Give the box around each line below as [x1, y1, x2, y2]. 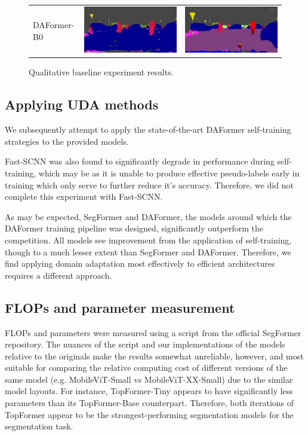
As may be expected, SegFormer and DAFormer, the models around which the [5, 210, 292, 222]
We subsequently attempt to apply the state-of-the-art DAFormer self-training [5, 123, 291, 136]
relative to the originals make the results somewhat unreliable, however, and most [5, 349, 304, 362]
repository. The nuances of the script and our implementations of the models [5, 338, 285, 350]
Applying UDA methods [5, 95, 159, 114]
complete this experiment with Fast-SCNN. [5, 190, 163, 203]
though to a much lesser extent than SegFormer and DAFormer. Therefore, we [5, 245, 291, 258]
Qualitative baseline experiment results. [29, 66, 174, 78]
